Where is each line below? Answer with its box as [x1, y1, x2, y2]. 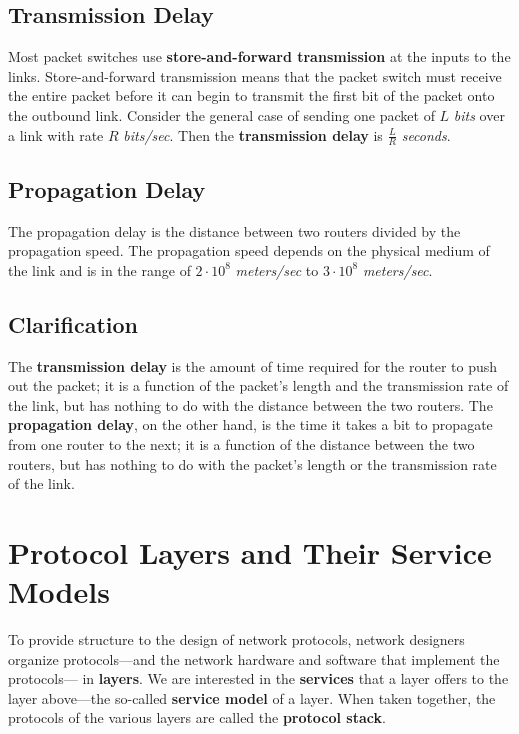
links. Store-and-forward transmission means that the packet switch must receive [8, 65, 502, 86]
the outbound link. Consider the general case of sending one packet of [8, 104, 435, 125]
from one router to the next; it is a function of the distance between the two [8, 433, 475, 454]
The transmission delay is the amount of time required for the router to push [8, 355, 498, 376]
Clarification [8, 308, 139, 339]
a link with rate [8, 124, 104, 145]
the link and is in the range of [8, 259, 191, 280]
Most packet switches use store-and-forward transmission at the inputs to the [8, 46, 511, 67]
